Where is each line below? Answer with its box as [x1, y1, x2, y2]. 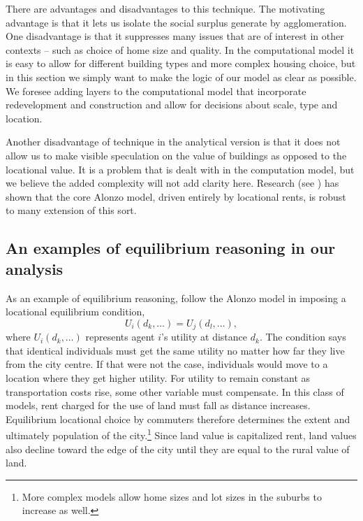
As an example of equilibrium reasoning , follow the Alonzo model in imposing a [6, 290, 346, 305]
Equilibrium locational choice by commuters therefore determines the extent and [6, 411, 350, 426]
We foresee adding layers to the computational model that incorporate [6, 83, 306, 98]
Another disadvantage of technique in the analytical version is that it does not [6, 134, 341, 149]
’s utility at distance [161, 329, 248, 344]
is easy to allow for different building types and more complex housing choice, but [6, 56, 356, 71]
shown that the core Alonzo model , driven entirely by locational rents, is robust [6, 189, 346, 204]
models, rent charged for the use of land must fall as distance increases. [6, 398, 311, 413]
